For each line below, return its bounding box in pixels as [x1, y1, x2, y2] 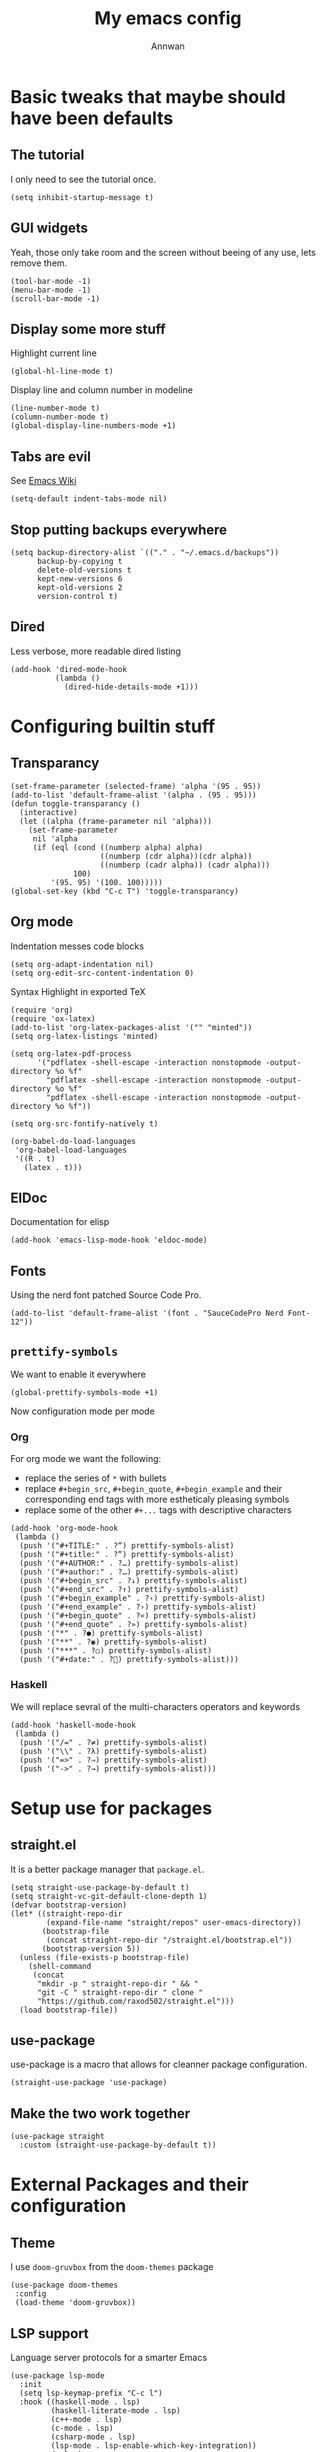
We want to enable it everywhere [10, 1368, 147, 1381]
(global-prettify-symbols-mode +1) [10, 1388, 159, 1398]
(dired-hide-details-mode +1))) [63, 682, 199, 692]
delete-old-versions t [36, 565, 132, 575]
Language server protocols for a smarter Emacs [10, 2352, 208, 2364]
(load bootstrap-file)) [19, 2005, 118, 2015]
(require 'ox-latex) [10, 1013, 97, 1024]
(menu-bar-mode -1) [10, 285, 92, 295]
